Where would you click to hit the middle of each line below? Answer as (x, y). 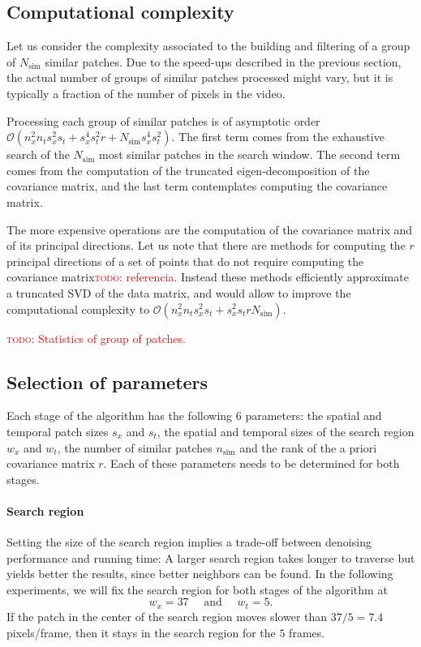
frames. (307, 632)
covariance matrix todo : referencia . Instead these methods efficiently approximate (208, 277)
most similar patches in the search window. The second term (249, 154)
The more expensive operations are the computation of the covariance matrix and (210, 229)
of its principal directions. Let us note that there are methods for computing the (206, 245)
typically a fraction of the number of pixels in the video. (146, 93)
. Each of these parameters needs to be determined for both (251, 463)
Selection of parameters (107, 381)
